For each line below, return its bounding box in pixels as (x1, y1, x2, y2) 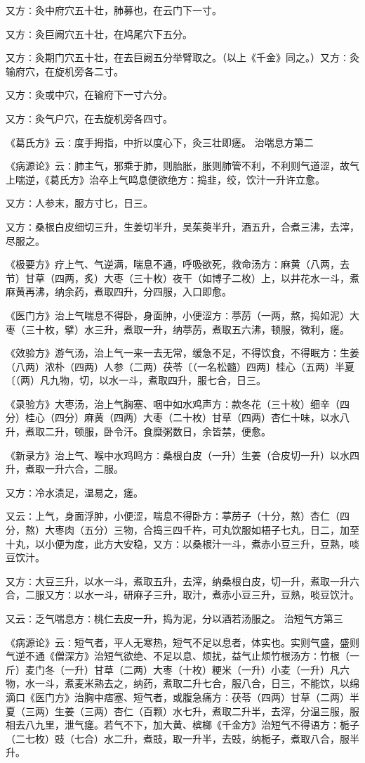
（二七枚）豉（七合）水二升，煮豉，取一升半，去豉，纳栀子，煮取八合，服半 (6, 731, 359, 745)
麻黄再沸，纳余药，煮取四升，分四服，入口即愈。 (6, 284, 232, 299)
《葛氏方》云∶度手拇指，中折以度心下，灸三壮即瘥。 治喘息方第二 (6, 134, 314, 149)
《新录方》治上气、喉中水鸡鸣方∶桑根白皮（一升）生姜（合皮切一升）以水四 (6, 447, 359, 462)
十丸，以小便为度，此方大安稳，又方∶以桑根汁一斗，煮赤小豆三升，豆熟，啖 (6, 536, 359, 551)
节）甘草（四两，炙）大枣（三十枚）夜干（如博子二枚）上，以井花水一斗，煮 (6, 270, 359, 285)
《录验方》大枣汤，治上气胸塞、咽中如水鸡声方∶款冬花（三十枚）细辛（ (6, 396, 340, 411)
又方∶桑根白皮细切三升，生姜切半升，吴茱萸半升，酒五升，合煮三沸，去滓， (6, 219, 359, 233)
